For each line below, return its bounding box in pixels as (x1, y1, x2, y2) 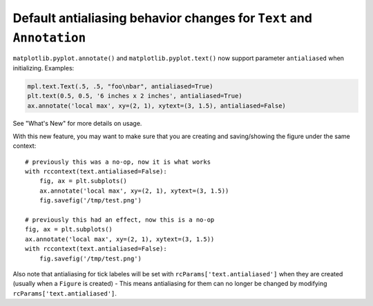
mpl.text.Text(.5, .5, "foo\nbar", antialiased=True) (27, 82, 213, 90)
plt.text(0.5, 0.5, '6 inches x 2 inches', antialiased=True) (27, 92, 242, 100)
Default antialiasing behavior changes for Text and (12, 10, 312, 26)
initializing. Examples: (12, 64, 75, 72)
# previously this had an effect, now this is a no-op (25, 216, 215, 224)
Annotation (12, 30, 86, 45)
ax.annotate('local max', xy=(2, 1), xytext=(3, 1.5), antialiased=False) (27, 102, 287, 110)
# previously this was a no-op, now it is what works (25, 157, 211, 166)
